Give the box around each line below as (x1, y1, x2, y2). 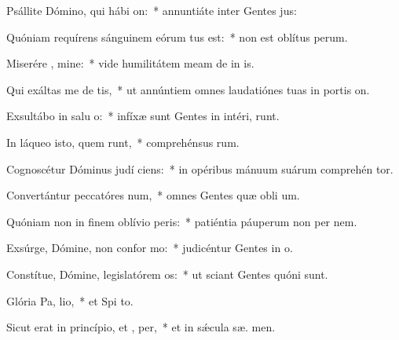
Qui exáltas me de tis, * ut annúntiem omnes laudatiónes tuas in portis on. (6, 81, 370, 97)
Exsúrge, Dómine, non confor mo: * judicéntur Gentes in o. (6, 239, 293, 256)
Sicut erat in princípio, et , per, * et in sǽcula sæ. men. (6, 319, 276, 335)
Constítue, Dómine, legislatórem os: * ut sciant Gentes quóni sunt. (6, 265, 328, 282)
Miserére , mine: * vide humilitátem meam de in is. (6, 55, 254, 71)
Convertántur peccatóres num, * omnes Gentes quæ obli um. (6, 187, 300, 203)
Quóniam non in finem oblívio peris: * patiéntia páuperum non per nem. (6, 213, 357, 229)
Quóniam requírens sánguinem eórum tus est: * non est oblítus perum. (6, 28, 348, 45)
